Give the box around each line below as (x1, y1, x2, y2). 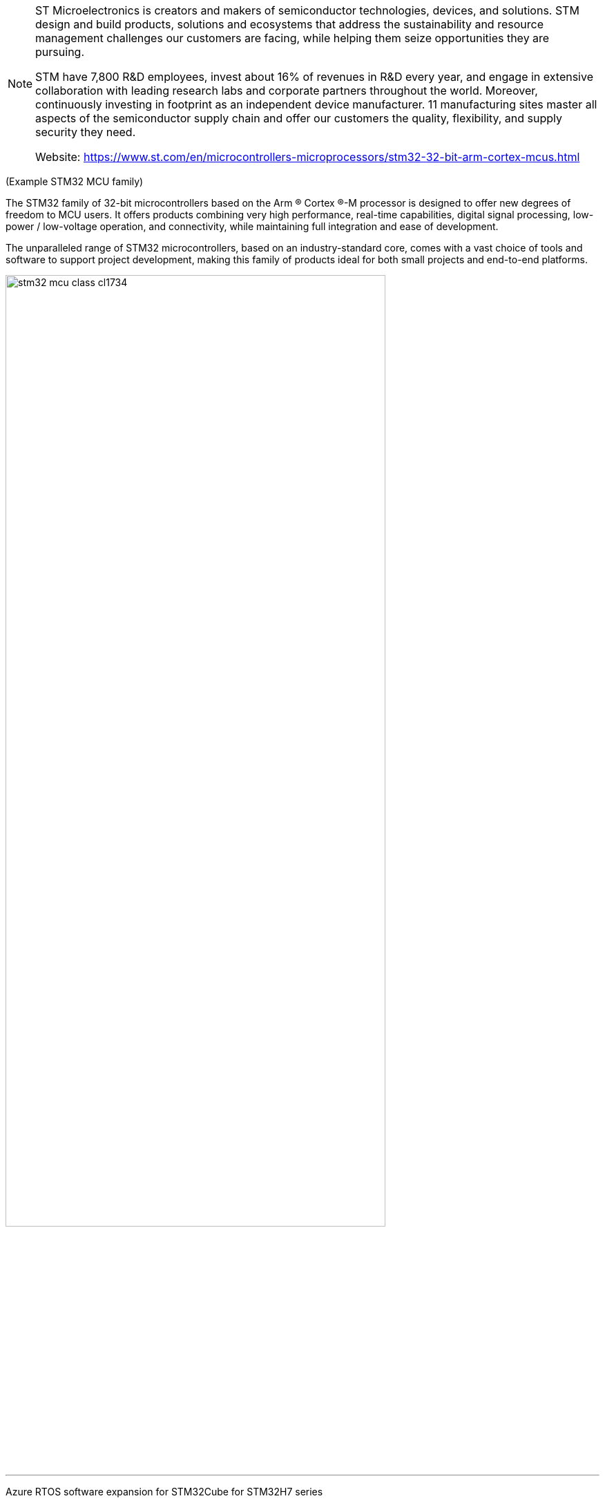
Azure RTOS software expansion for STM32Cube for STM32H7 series (6, 1485, 323, 1497)
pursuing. (35, 45, 84, 59)
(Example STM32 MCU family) (6, 176, 144, 187)
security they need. (35, 125, 136, 139)
